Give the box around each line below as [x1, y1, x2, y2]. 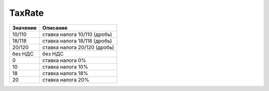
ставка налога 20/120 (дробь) [42, 44, 115, 50]
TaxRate [9, 7, 44, 18]
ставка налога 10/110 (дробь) [42, 31, 112, 38]
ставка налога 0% [42, 57, 87, 64]
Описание [42, 24, 68, 31]
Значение [12, 24, 37, 31]
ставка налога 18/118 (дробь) [42, 37, 112, 44]
